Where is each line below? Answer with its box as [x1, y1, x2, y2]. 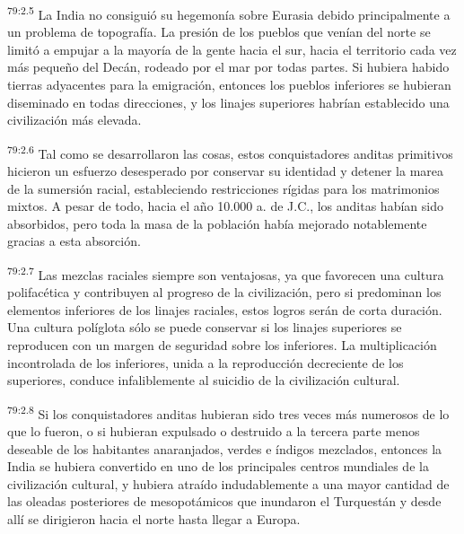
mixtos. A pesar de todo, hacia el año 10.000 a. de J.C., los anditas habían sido [7, 197, 443, 215]
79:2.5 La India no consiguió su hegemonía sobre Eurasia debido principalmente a [7, 3, 451, 23]
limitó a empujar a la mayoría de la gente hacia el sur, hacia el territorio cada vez [7, 39, 457, 58]
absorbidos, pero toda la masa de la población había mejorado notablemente [7, 214, 427, 232]
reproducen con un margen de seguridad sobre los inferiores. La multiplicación [7, 336, 437, 355]
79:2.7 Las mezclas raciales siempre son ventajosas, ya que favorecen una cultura [7, 263, 444, 284]
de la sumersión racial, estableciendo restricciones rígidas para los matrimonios [7, 179, 440, 197]
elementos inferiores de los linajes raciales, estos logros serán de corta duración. [7, 300, 442, 319]
